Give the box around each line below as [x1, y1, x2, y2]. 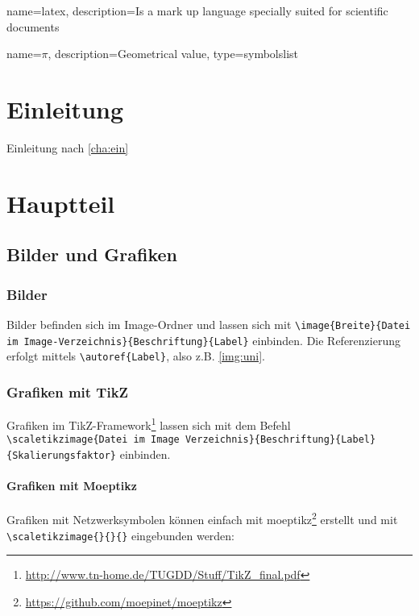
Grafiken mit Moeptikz [6, 477, 137, 494]
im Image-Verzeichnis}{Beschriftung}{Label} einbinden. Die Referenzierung [6, 331, 400, 348]
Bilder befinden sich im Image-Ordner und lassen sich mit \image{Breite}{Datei [6, 315, 411, 332]
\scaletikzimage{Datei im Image [6, 434, 180, 446]
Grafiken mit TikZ [6, 381, 129, 402]
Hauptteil [6, 186, 115, 219]
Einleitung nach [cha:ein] [6, 139, 129, 156]
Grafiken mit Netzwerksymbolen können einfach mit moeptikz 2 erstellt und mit [6, 509, 398, 528]
